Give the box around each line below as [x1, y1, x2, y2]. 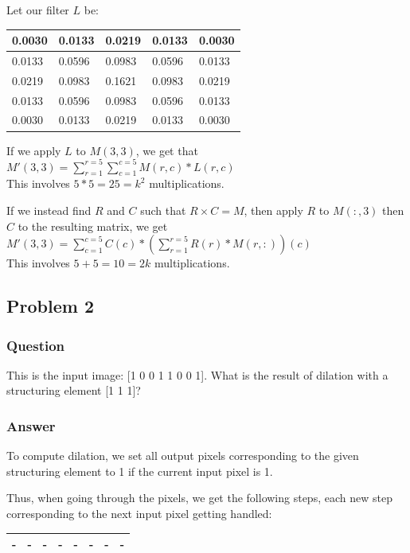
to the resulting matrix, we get [18, 217, 168, 234]
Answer [6, 415, 56, 435]
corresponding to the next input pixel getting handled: [6, 505, 272, 522]
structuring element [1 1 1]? [6, 382, 141, 399]
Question [6, 335, 65, 355]
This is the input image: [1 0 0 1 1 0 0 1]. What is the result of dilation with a [6, 366, 389, 383]
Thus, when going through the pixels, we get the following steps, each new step [6, 489, 392, 506]
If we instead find [6, 202, 92, 219]
